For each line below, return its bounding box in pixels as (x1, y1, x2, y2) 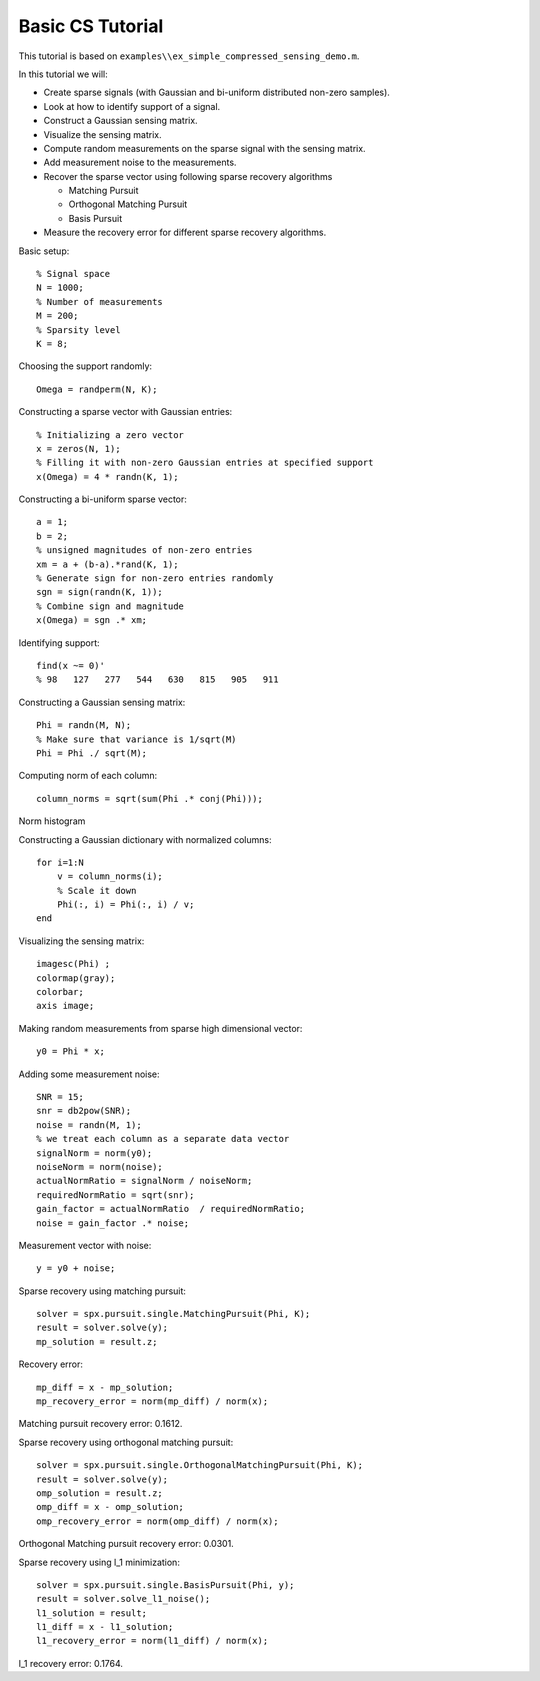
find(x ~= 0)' (36, 660, 105, 671)
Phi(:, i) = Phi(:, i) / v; (56, 899, 195, 910)
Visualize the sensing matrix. (43, 128, 162, 140)
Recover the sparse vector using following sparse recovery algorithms (43, 170, 333, 182)
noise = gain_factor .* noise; (36, 1217, 190, 1229)
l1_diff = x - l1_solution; (36, 1621, 174, 1633)
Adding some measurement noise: (18, 1068, 160, 1080)
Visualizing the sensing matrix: (18, 935, 145, 947)
